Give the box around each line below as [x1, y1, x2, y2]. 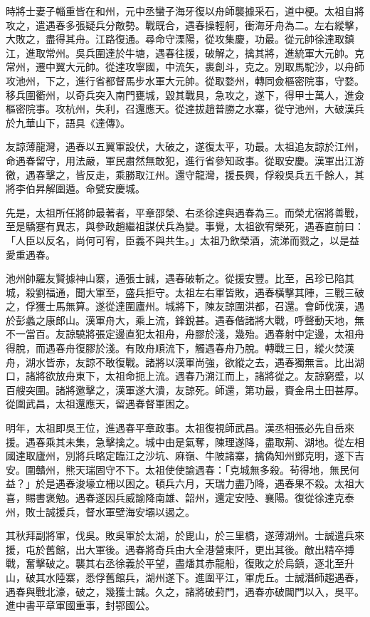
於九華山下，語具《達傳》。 [6, 115, 130, 130]
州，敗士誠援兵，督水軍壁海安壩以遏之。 [6, 504, 195, 519]
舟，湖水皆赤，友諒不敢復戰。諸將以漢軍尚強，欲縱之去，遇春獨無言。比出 [6, 354, 354, 369]
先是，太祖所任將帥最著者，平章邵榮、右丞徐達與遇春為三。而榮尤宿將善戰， [6, 204, 364, 219]
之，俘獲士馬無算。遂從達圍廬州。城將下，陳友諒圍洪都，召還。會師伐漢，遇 [6, 299, 364, 313]
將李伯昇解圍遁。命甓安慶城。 [6, 181, 145, 196]
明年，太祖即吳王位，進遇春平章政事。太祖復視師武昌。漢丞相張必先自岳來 [6, 420, 354, 435]
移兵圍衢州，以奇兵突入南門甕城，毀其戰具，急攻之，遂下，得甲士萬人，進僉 [6, 87, 364, 102]
